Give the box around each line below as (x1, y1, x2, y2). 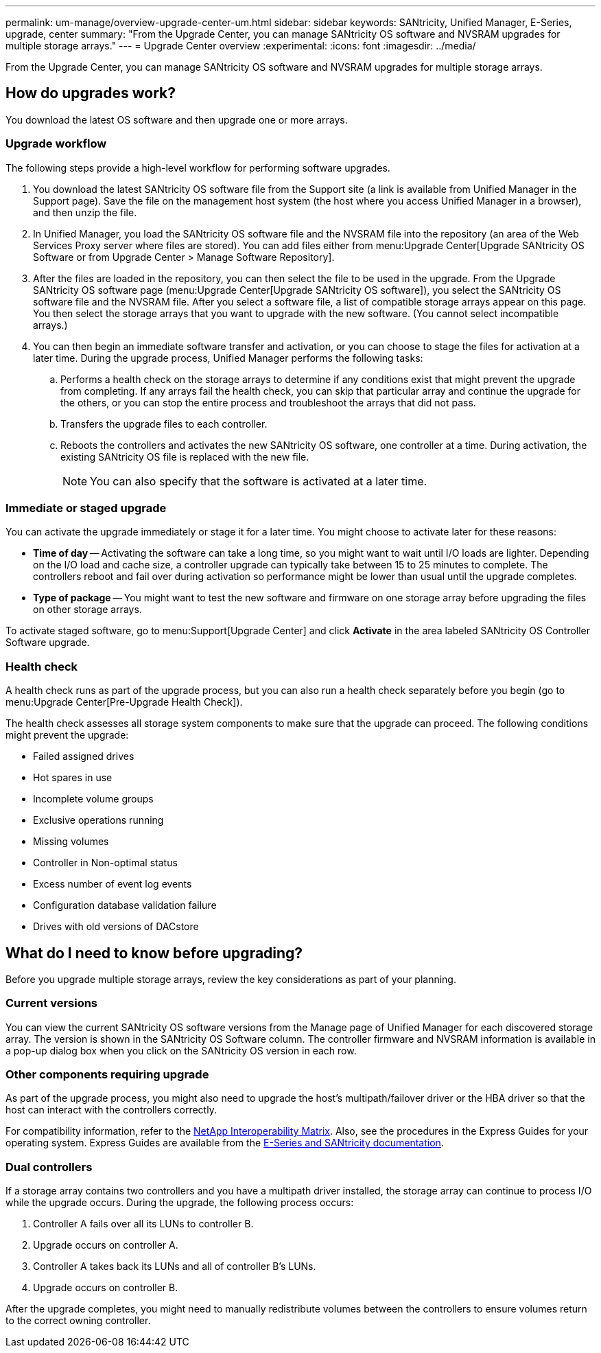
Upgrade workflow (5, 137, 107, 151)
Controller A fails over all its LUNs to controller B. (33, 1218, 254, 1230)
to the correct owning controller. (5, 1315, 151, 1327)
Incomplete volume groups (33, 793, 154, 805)
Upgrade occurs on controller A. (33, 1239, 178, 1251)
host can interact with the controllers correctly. (5, 1104, 217, 1116)
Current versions (5, 996, 98, 1010)
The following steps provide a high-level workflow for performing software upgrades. (5, 161, 390, 174)
